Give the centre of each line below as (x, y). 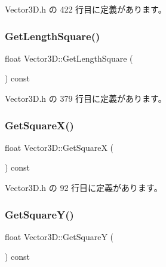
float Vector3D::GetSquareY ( (59, 236)
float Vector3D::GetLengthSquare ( (69, 58)
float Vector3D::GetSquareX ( (59, 147)
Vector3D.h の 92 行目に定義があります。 (84, 187)
